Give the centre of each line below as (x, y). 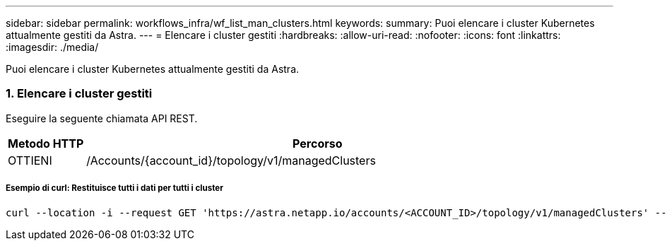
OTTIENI (30, 160)
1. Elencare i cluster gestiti (79, 94)
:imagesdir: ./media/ (52, 47)
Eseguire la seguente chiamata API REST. (102, 118)
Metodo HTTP (46, 143)
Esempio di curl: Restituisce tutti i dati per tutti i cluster (114, 188)
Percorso (318, 143)
